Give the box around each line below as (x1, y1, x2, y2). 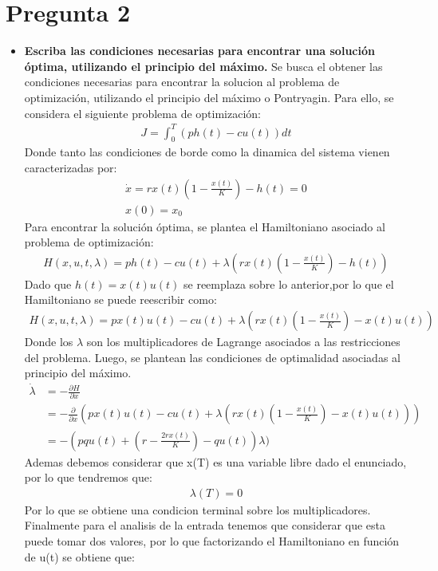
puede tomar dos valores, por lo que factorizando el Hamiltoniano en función (24, 532, 400, 549)
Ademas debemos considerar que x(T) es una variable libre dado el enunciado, (24, 453, 407, 470)
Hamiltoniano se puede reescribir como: (24, 291, 217, 308)
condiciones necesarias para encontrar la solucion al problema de (24, 73, 340, 90)
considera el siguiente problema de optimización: (24, 104, 261, 121)
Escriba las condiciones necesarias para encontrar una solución (24, 42, 375, 59)
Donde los (24, 333, 73, 350)
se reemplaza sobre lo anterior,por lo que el (183, 275, 394, 292)
